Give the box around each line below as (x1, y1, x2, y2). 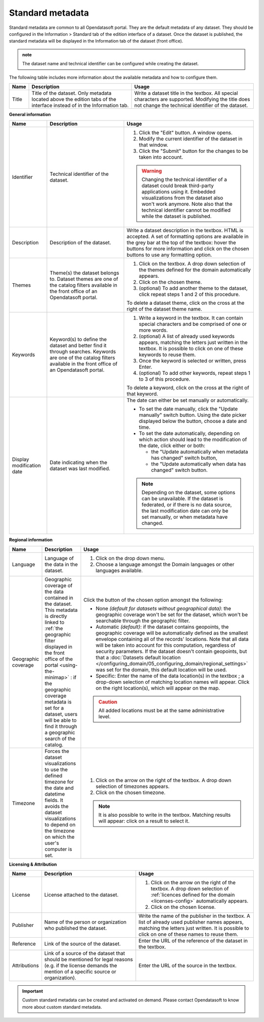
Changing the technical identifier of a (141, 176, 227, 183)
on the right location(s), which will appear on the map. (95, 684, 220, 691)
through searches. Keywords (49, 348, 116, 355)
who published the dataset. (44, 925, 107, 932)
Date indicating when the (49, 459, 108, 466)
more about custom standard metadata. (22, 1004, 102, 1010)
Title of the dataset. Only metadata (31, 90, 112, 97)
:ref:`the (44, 625, 63, 632)
